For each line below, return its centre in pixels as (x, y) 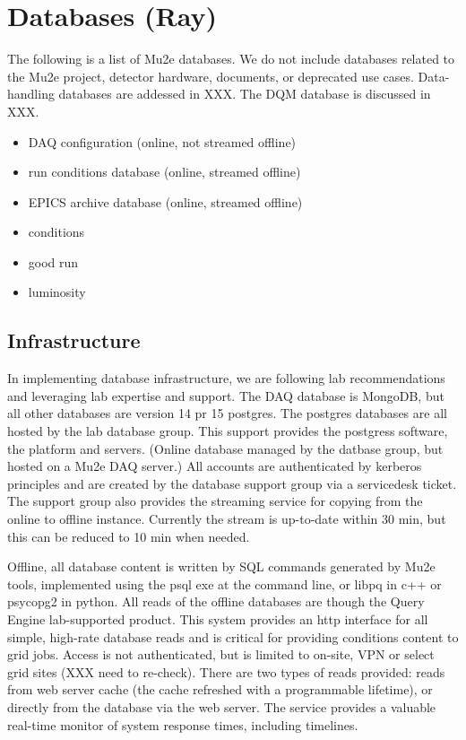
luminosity (57, 292)
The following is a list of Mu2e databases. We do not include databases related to (231, 59)
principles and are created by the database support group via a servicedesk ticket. (232, 483)
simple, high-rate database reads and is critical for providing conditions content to (233, 636)
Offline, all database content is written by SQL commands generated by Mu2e (221, 566)
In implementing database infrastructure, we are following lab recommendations (226, 378)
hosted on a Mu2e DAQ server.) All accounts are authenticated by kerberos (215, 466)
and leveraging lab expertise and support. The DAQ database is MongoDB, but (226, 395)
